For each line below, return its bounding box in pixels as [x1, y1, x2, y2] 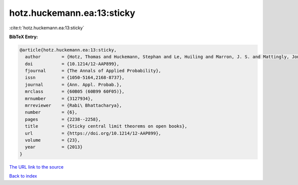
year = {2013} [25, 144, 83, 150]
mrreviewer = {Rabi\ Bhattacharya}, [25, 103, 122, 109]
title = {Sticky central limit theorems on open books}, [25, 123, 188, 129]
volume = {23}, [25, 137, 80, 143]
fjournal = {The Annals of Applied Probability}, [25, 68, 161, 74]
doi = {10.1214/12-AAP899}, [25, 61, 119, 66]
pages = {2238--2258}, [25, 117, 101, 122]
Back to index [9, 173, 37, 179]
